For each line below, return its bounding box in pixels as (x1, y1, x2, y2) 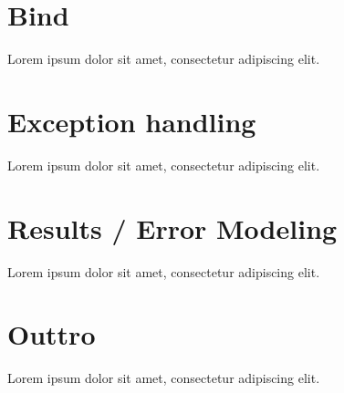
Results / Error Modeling (7, 209, 338, 246)
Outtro (7, 315, 96, 353)
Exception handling (7, 102, 256, 140)
